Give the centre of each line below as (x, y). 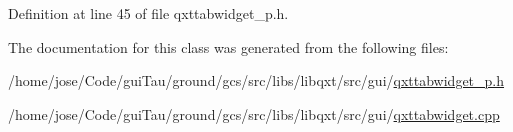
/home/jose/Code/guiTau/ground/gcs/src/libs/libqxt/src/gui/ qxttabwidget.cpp (254, 113)
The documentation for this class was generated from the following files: (228, 46)
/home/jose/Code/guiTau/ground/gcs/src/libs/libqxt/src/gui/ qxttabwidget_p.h (256, 80)
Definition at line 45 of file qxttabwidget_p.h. (148, 13)
